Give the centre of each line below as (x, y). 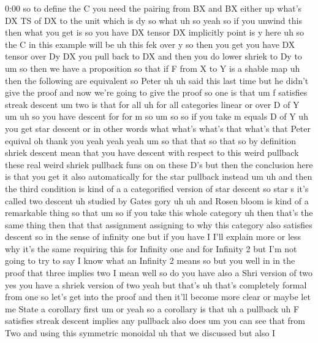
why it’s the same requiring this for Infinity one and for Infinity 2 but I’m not (151, 248)
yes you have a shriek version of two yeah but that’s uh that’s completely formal (156, 284)
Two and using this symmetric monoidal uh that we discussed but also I (140, 333)
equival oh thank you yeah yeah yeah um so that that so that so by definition (151, 140)
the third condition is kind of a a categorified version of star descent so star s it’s (157, 188)
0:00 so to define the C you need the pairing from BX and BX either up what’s (153, 8)
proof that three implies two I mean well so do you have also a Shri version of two (159, 273)
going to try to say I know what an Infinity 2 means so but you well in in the (150, 260)
